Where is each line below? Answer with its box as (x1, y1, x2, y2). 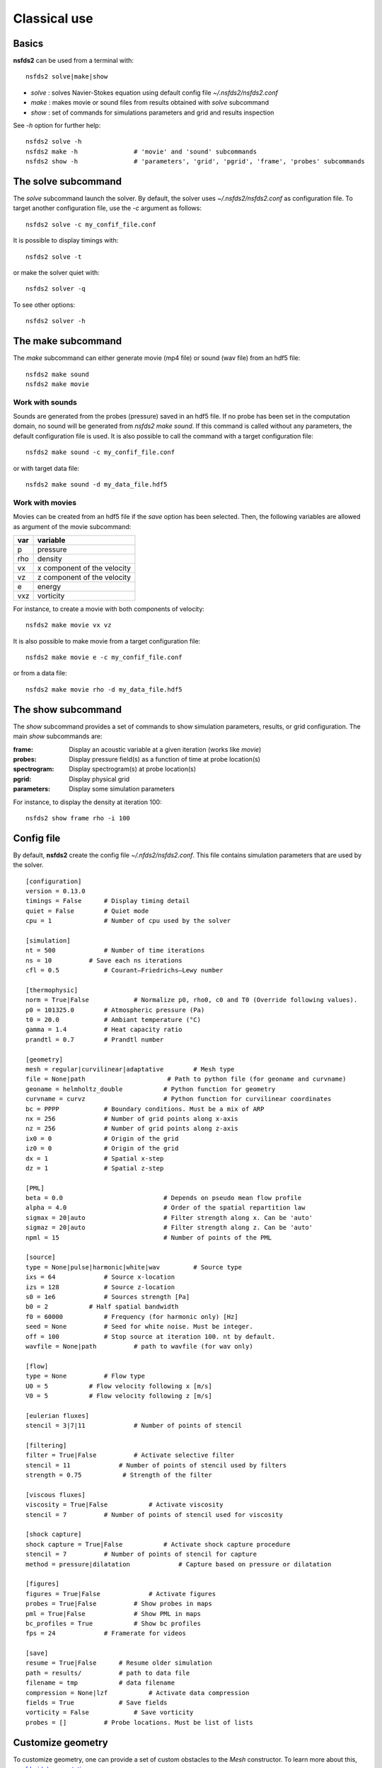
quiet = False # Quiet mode (25, 907, 149, 915)
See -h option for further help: (13, 121, 101, 130)
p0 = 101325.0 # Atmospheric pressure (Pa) (25, 1006, 205, 1014)
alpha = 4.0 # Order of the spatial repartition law (25, 1204, 306, 1212)
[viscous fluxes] (25, 1491, 86, 1499)
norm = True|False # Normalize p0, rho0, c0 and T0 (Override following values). (25, 996, 358, 1004)
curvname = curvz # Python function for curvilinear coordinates (25, 1095, 332, 1103)
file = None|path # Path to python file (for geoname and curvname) (25, 1075, 347, 1083)
